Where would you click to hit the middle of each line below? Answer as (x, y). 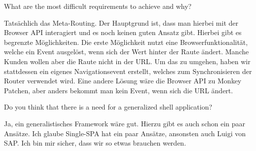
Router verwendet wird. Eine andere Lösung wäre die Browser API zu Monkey (123, 81)
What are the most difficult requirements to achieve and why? (98, 6)
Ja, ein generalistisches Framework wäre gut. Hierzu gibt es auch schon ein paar (125, 123)
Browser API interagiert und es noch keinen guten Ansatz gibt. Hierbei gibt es (123, 32)
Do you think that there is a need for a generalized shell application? (108, 107)
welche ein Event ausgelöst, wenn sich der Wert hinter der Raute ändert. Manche (127, 52)
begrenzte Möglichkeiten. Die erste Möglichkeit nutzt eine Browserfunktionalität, (126, 42)
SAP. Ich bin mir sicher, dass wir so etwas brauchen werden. (95, 143)
